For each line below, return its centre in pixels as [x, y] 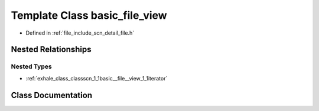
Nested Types [32, 66]
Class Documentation [52, 95]
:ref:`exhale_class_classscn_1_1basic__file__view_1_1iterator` [97, 78]
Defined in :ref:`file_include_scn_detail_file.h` [80, 33]
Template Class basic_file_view [89, 15]
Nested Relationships [51, 50]
